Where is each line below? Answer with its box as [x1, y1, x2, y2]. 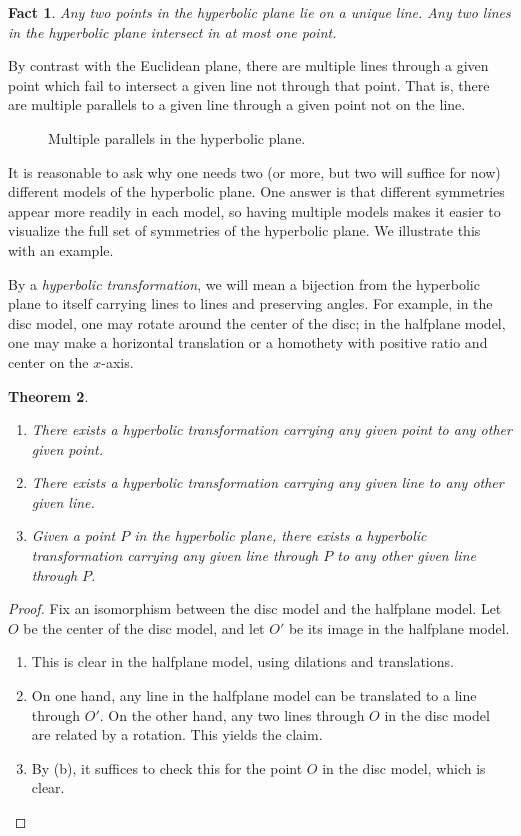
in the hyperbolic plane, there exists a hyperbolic [134, 525, 427, 546]
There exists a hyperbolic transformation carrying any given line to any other [31, 472, 504, 493]
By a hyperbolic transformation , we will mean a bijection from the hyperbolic [8, 273, 480, 294]
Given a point [31, 525, 116, 546]
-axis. [101, 351, 134, 372]
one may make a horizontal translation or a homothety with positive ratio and [8, 332, 488, 353]
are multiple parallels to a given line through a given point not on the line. [8, 94, 466, 115]
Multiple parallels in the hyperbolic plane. [48, 127, 306, 148]
